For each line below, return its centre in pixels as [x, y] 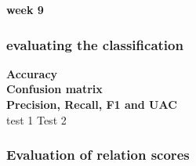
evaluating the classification [95, 44]
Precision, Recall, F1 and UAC [92, 104]
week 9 [25, 9]
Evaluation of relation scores [98, 155]
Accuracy [32, 73]
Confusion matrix [54, 89]
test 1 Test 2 [36, 119]
